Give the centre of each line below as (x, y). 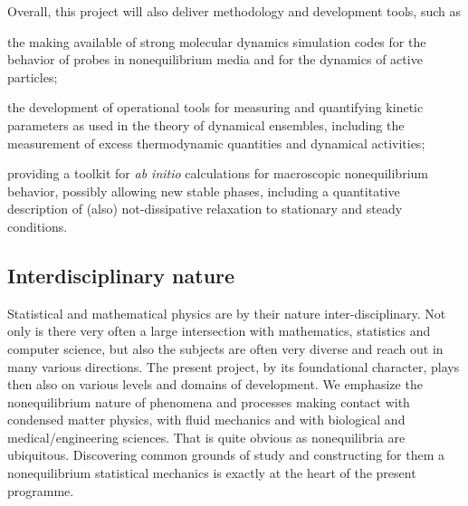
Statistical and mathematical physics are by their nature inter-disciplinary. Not (227, 313)
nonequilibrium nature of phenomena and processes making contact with (209, 401)
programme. (41, 490)
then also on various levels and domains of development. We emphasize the (215, 384)
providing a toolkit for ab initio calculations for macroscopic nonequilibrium (218, 173)
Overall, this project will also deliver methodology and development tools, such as (234, 11)
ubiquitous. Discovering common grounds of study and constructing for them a (226, 455)
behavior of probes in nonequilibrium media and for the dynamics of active (215, 59)
